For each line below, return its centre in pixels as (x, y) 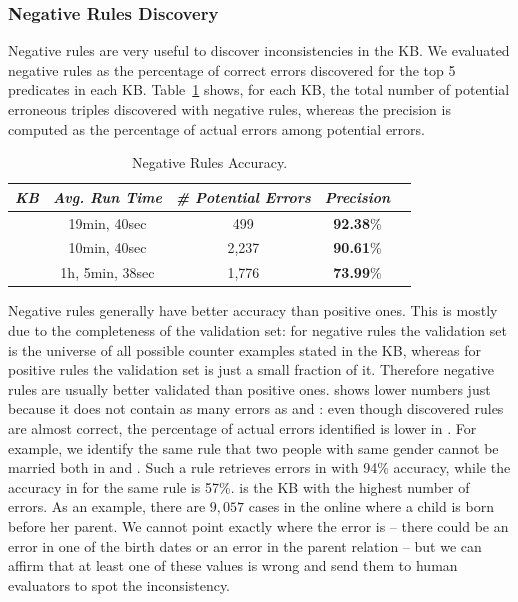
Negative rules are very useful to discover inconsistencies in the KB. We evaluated (259, 50)
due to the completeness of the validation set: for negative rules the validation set (257, 330)
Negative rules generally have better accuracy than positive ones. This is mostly (253, 310)
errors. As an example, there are (107, 506)
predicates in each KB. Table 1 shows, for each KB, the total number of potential (259, 89)
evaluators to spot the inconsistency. (119, 584)
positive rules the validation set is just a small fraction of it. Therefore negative (251, 369)
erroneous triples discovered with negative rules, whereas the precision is (229, 109)
